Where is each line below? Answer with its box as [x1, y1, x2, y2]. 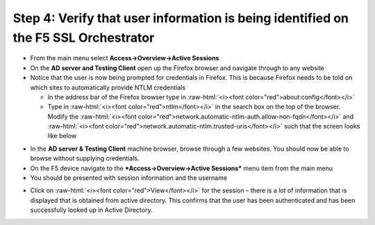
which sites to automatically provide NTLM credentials [30, 83, 186, 92]
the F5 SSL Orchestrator [12, 30, 155, 45]
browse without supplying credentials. [30, 154, 140, 162]
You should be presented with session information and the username [30, 174, 228, 182]
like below [47, 132, 76, 140]
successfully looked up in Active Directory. [30, 206, 153, 215]
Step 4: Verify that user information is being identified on [12, 10, 349, 26]
